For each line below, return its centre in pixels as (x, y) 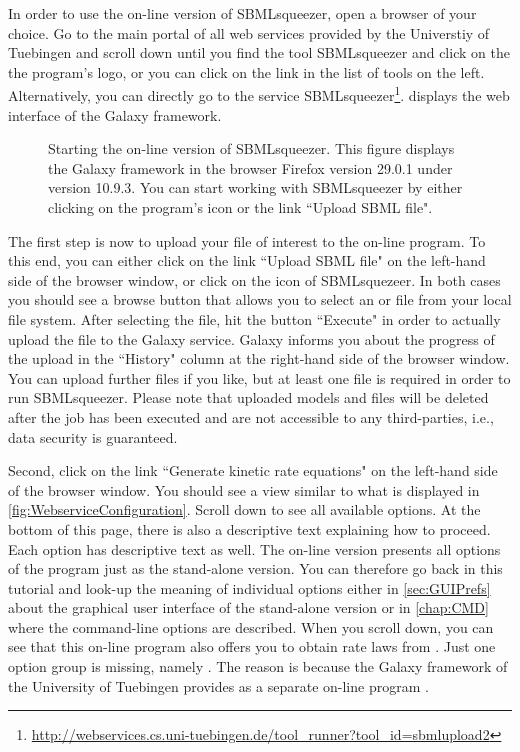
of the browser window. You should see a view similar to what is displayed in (244, 489)
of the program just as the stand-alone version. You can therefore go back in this (255, 568)
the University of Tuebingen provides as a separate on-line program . (218, 685)
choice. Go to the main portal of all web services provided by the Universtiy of (249, 32)
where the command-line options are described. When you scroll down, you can (251, 626)
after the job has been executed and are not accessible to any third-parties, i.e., (251, 416)
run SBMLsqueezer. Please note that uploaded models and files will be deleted (248, 397)
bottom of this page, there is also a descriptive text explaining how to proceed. (249, 528)
